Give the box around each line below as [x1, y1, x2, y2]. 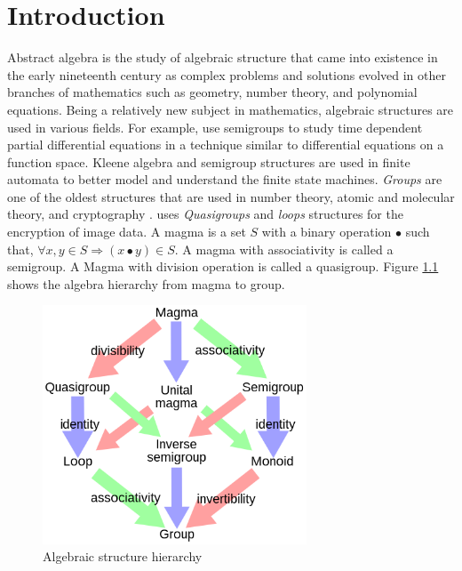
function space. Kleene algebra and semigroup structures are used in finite [7, 152, 410, 171]
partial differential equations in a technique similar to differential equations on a [7, 135, 444, 154]
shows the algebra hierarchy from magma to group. [7, 274, 285, 293]
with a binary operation [261, 222, 392, 241]
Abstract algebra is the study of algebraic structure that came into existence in [7, 48, 438, 67]
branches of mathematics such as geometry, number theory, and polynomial [7, 83, 418, 101]
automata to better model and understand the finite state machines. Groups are [7, 170, 442, 189]
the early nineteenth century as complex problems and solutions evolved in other [7, 65, 446, 84]
